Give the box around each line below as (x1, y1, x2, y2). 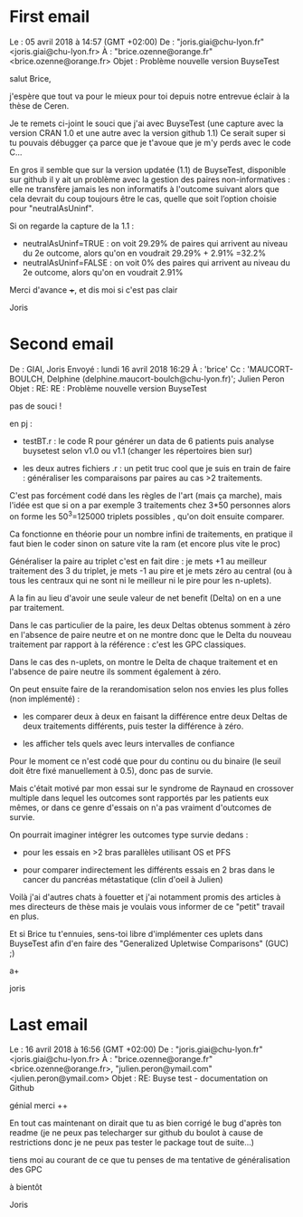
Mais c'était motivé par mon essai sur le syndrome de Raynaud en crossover (9, 782, 294, 794)
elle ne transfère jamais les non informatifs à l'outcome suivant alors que (9, 183, 280, 194)
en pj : (9, 418, 33, 429)
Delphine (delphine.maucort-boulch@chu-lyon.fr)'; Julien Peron (46, 373, 285, 384)
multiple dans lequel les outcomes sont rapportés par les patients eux (9, 792, 270, 803)
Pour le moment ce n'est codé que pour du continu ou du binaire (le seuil (9, 755, 282, 767)
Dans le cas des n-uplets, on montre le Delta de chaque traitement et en (9, 656, 279, 667)
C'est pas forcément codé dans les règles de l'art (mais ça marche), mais (9, 489, 282, 500)
